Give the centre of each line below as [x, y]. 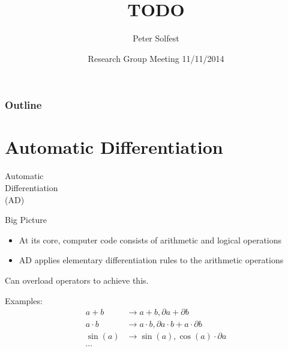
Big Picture [26, 220]
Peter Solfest [156, 38]
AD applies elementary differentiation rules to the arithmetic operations [151, 260]
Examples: [24, 300]
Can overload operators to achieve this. [77, 280]
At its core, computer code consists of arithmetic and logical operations [150, 240]
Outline [23, 105]
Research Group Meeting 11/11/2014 [156, 58]
